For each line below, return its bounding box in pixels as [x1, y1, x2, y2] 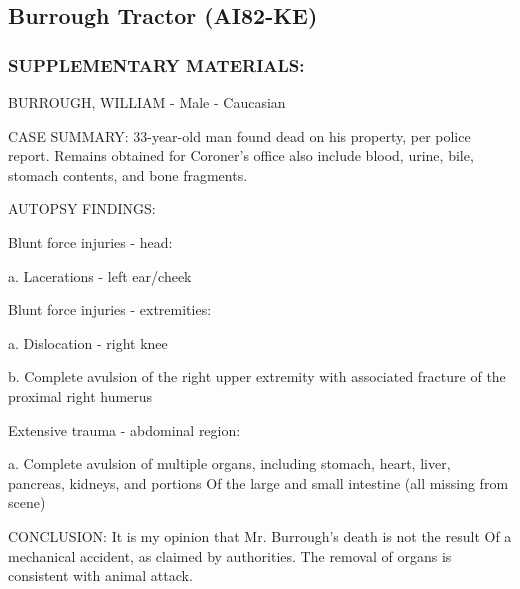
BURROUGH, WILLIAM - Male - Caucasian [8, 92, 286, 112]
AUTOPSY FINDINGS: [8, 198, 156, 219]
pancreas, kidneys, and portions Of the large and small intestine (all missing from [8, 472, 509, 493]
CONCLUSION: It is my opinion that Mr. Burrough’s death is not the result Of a [8, 525, 512, 546]
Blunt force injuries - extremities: [8, 299, 212, 320]
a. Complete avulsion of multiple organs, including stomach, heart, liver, [8, 453, 451, 474]
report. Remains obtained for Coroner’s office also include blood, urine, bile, [8, 145, 474, 166]
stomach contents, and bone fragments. [8, 164, 248, 185]
